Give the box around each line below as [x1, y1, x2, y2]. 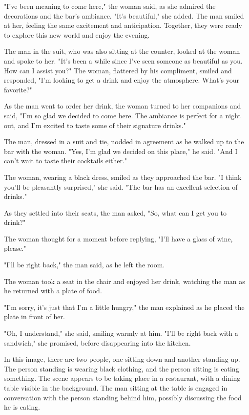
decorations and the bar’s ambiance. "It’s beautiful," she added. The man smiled [4, 10, 244, 21]
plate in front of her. [4, 311, 65, 322]
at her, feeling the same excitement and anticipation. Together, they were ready [4, 20, 242, 30]
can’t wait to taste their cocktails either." [4, 155, 127, 166]
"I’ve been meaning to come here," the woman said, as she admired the [4, 1, 216, 11]
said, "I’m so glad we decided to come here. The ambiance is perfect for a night [4, 110, 241, 120]
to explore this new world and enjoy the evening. [4, 29, 150, 40]
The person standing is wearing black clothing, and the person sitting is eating [4, 363, 239, 373]
